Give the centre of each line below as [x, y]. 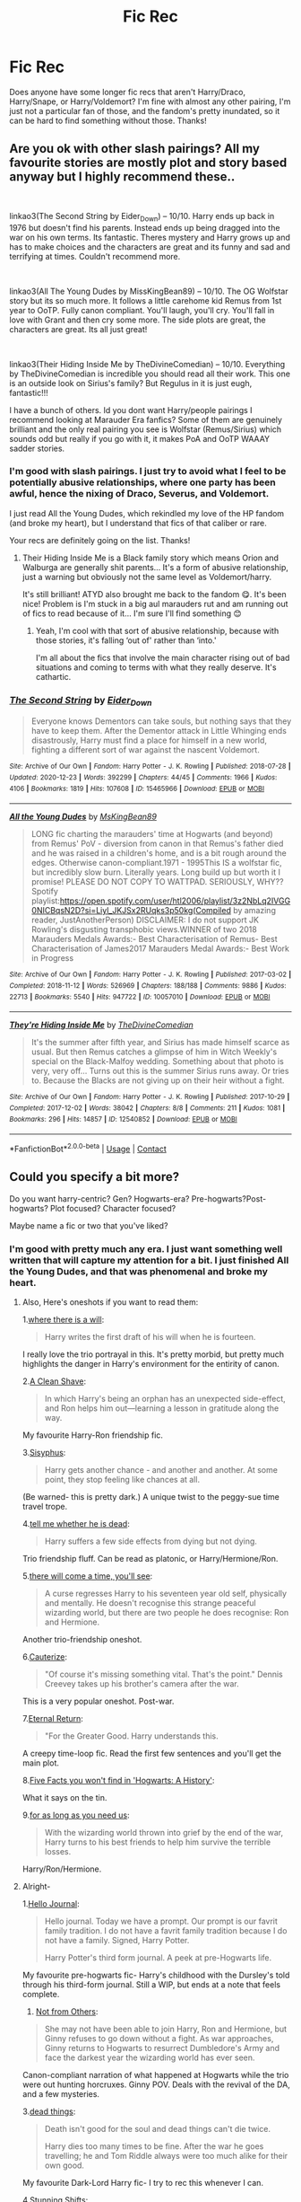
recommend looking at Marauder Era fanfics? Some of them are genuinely [146, 419]
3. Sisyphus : [44, 1453]
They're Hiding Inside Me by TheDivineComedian [102, 1025]
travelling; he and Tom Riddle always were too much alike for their [166, 2156]
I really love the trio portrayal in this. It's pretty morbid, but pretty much [153, 1354]
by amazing [254, 911]
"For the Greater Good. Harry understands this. [131, 1736]
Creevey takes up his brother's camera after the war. [142, 1684]
